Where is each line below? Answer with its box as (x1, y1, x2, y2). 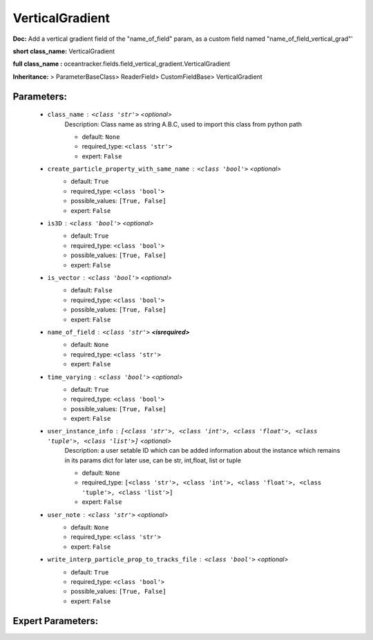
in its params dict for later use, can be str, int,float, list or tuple (64, 456, 242, 464)
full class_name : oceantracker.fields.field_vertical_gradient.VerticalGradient (12, 59, 231, 68)
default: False (70, 286, 113, 294)
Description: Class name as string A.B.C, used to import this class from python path (64, 120, 302, 128)
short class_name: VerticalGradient (12, 47, 115, 55)
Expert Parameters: (12, 615, 99, 627)
